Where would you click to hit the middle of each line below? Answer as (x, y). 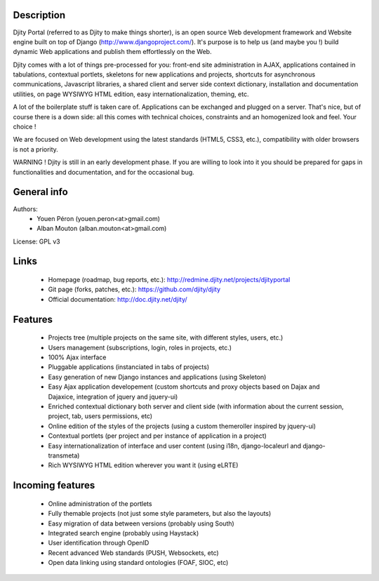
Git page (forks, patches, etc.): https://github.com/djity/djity (134, 289)
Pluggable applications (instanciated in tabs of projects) (129, 367)
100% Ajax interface (77, 357)
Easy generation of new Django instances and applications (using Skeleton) (157, 377)
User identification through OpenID (99, 543)
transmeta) (64, 455)
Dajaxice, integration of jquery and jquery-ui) (113, 396)
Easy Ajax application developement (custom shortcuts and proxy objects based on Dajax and (184, 387)
